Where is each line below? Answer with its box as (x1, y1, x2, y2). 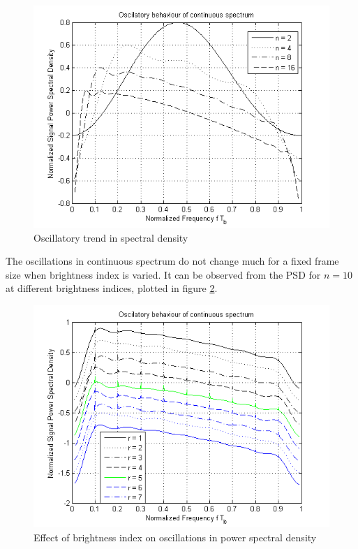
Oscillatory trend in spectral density (33, 230, 188, 244)
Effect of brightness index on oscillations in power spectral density (33, 529, 317, 544)
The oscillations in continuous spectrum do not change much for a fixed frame (6, 254, 339, 268)
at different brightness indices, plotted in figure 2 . (6, 281, 218, 295)
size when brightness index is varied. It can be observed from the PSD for (6, 267, 321, 281)
